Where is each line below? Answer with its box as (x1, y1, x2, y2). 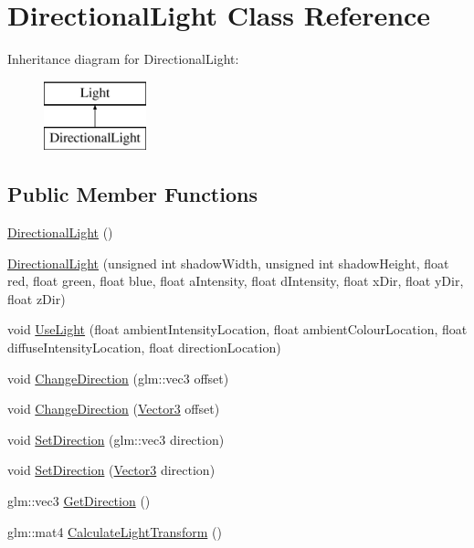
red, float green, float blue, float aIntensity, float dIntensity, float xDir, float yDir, (7, 271, 464, 290)
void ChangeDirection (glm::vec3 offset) (7, 368, 229, 387)
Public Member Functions (7, 180, 258, 208)
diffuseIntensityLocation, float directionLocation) (7, 338, 281, 357)
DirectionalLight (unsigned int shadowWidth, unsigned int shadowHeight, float (7, 253, 449, 272)
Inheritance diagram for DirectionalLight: (7, 49, 239, 68)
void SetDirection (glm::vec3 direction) (7, 429, 225, 448)
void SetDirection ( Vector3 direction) (7, 460, 216, 479)
